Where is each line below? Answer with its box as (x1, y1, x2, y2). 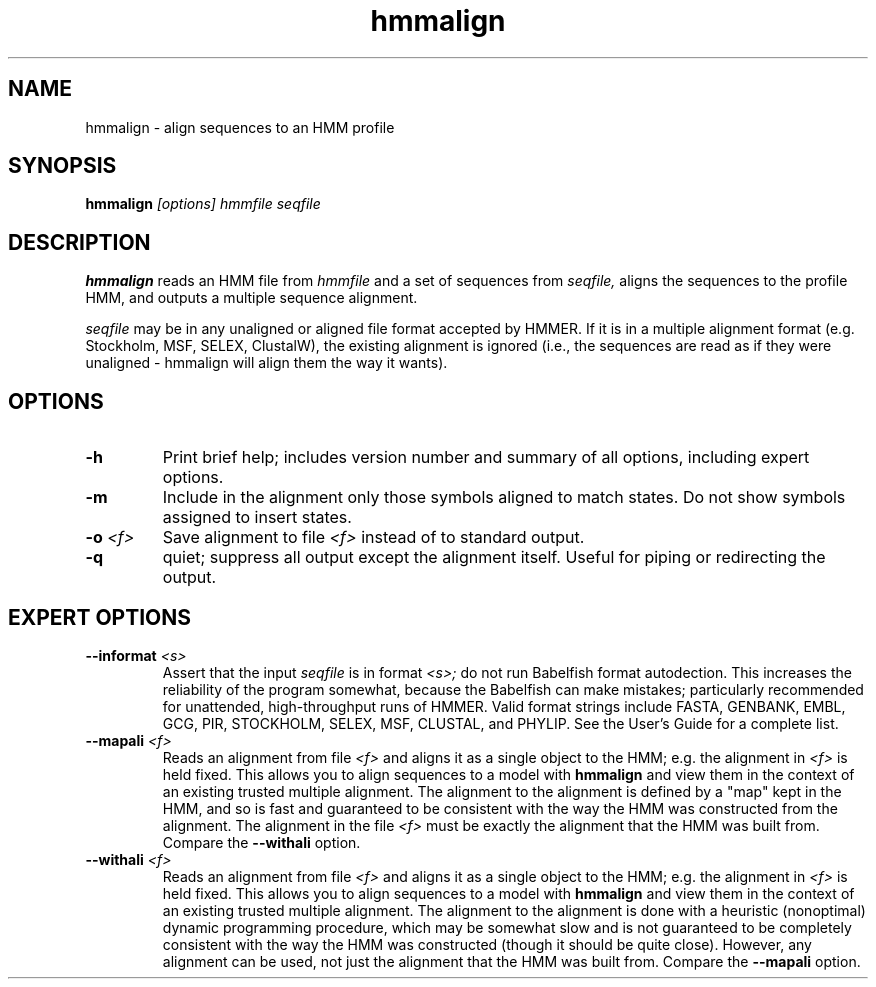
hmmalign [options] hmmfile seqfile (85, 195, 321, 213)
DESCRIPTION (8, 229, 151, 255)
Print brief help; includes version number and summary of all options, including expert (162, 447, 810, 468)
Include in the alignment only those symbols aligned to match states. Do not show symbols (162, 487, 846, 508)
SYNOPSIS (8, 153, 117, 179)
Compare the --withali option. (162, 833, 361, 851)
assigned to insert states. (162, 507, 352, 528)
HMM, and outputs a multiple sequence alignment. (85, 289, 418, 307)
